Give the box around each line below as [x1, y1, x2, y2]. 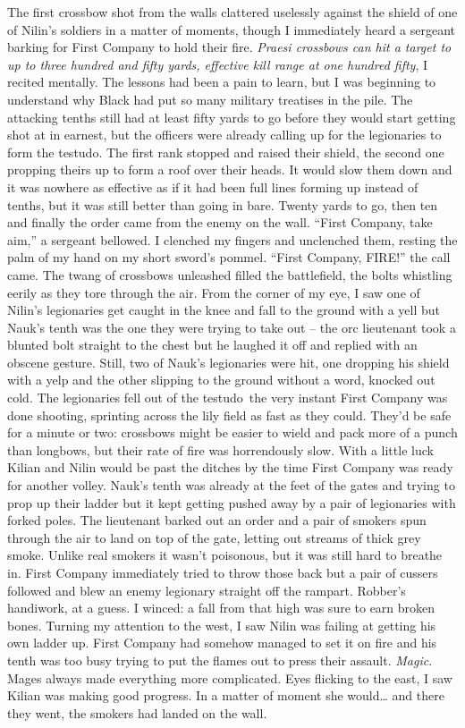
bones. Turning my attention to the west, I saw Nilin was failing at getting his [7, 615, 436, 634]
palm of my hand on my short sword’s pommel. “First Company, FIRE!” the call [7, 248, 451, 267]
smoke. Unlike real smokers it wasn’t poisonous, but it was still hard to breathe [7, 546, 443, 564]
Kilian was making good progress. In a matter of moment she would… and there [7, 686, 444, 705]
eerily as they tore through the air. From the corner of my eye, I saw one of [7, 283, 420, 301]
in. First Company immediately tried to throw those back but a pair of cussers [7, 563, 438, 581]
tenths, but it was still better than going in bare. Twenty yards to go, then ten [7, 195, 438, 214]
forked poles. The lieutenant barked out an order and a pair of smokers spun [7, 511, 427, 529]
